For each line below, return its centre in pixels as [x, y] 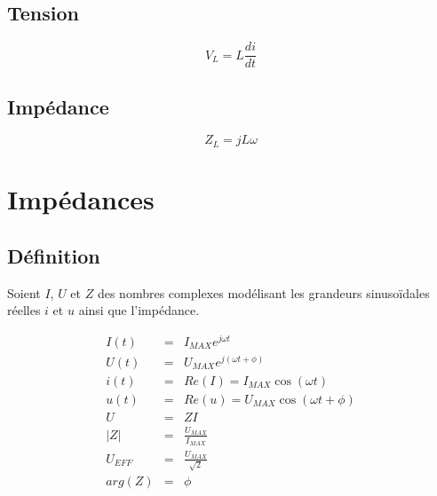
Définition [54, 255]
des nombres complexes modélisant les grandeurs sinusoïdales [263, 292]
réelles [24, 310]
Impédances [81, 199]
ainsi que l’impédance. [139, 310]
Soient [24, 292]
